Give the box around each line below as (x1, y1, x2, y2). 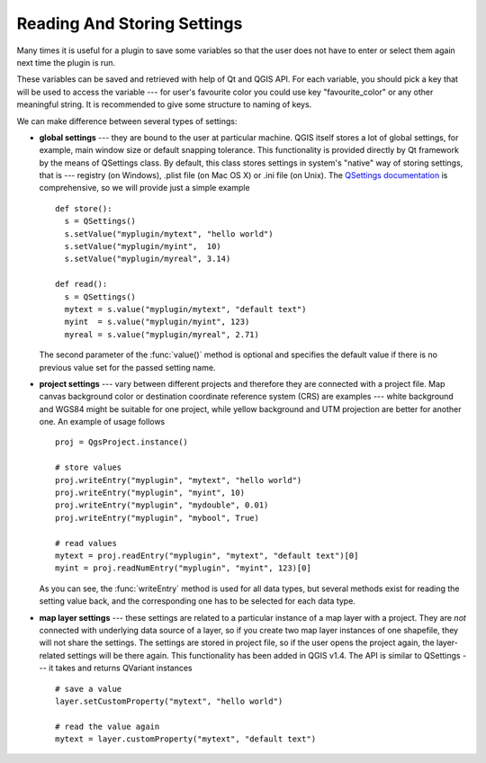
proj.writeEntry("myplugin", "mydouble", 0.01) (55, 500, 269, 510)
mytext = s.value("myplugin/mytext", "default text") (64, 304, 307, 314)
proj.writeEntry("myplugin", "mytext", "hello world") (55, 475, 302, 485)
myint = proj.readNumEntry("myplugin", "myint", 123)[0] (55, 563, 312, 573)
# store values (55, 462, 122, 472)
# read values (55, 538, 117, 548)
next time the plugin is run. (16, 57, 116, 67)
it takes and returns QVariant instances (48, 662, 193, 674)
